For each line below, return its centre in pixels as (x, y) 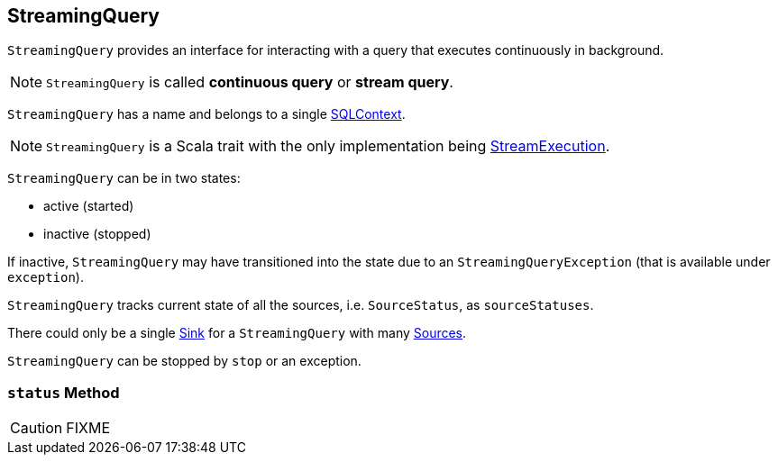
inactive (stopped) (97, 234)
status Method (64, 392)
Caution (37, 428)
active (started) (89, 206)
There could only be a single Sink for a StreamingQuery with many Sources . (237, 333)
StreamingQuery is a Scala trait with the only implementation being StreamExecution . (328, 146)
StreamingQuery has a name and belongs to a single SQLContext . (206, 114)
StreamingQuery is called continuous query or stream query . (250, 82)
